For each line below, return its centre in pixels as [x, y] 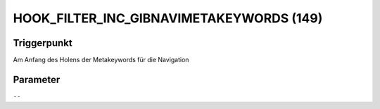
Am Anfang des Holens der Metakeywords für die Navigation [101, 60]
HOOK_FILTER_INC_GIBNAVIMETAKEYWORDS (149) [168, 18]
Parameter [37, 79]
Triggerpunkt [43, 43]
